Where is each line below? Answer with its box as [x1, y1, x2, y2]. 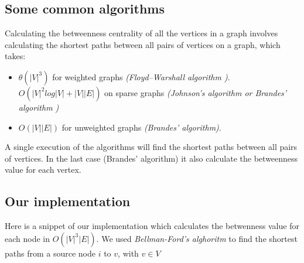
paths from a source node [5, 247, 96, 259]
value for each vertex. [5, 163, 81, 176]
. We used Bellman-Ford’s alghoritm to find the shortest [96, 232, 298, 244]
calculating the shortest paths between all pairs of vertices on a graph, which [5, 38, 281, 50]
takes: [5, 50, 26, 62]
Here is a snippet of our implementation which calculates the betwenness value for [5, 220, 299, 232]
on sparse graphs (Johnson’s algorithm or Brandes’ [104, 86, 287, 98]
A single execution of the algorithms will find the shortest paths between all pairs [5, 141, 298, 153]
